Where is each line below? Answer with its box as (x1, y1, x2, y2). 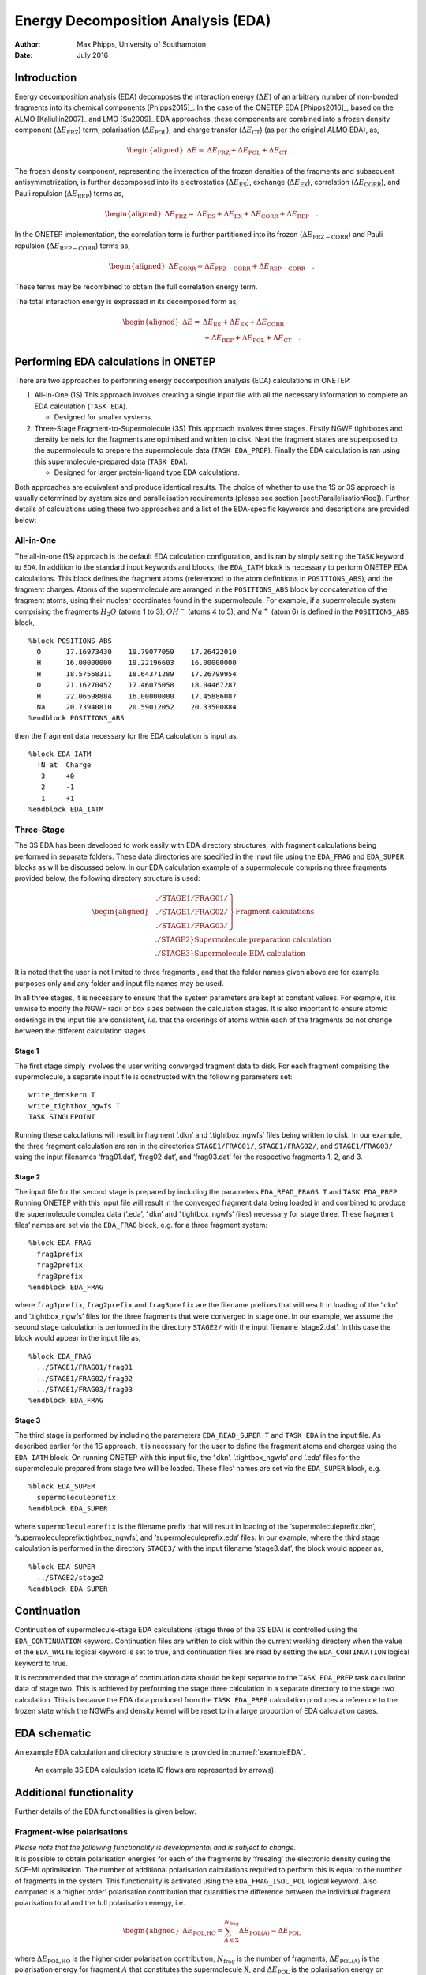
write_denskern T (28, 1090, 95, 1100)
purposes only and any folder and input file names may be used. (14, 978, 224, 987)
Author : (14, 39, 41, 49)
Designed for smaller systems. (54, 412, 153, 422)
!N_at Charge (36, 761, 92, 769)
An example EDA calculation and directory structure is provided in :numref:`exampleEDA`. (14, 1747, 305, 1757)
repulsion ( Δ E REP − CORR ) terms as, (14, 241, 130, 252)
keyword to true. (14, 1658, 69, 1668)
